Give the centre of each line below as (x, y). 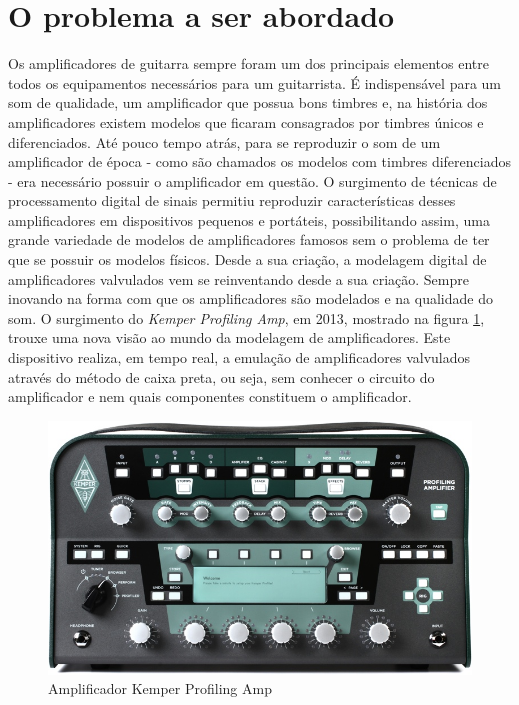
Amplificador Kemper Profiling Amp (160, 688)
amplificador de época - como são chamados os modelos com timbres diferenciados (259, 161)
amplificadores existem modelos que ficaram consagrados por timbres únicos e (246, 121)
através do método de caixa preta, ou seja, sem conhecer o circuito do (221, 376)
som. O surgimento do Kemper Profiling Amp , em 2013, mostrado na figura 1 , (246, 317)
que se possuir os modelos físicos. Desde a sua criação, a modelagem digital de (247, 259)
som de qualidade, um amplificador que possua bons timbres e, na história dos (248, 102)
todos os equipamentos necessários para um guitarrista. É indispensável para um (255, 82)
